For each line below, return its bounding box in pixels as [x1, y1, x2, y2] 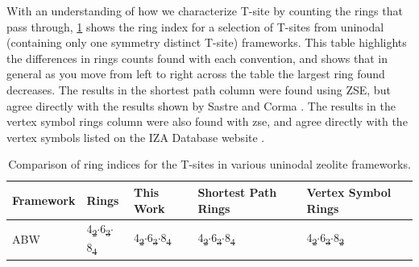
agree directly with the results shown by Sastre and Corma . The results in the [6, 97, 396, 114]
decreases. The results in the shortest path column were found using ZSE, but [6, 81, 391, 98]
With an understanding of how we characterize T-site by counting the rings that [6, 2, 403, 19]
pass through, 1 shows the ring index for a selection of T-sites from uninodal [6, 18, 384, 35]
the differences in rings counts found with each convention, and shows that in [6, 49, 388, 66]
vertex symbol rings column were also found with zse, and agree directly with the [6, 113, 408, 130]
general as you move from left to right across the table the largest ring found [6, 65, 385, 82]
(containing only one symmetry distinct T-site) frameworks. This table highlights [6, 34, 407, 51]
